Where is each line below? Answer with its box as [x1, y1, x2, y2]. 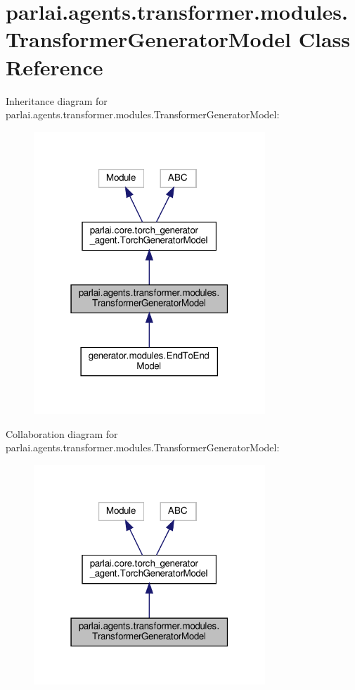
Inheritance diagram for [6, 93, 108, 108]
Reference [6, 52, 103, 81]
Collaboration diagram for [6, 426, 118, 441]
